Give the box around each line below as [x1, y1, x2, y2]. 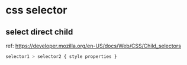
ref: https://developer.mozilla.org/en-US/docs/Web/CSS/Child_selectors [5, 42, 182, 49]
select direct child [5, 27, 73, 37]
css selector [5, 4, 67, 17]
